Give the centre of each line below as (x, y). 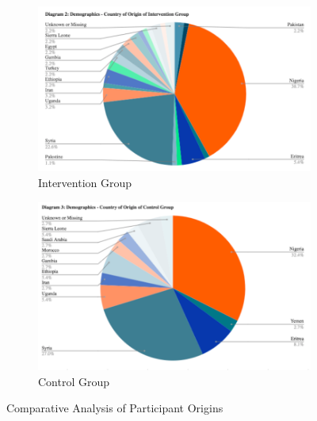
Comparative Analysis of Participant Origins (115, 408)
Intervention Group (85, 183)
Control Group (74, 381)
